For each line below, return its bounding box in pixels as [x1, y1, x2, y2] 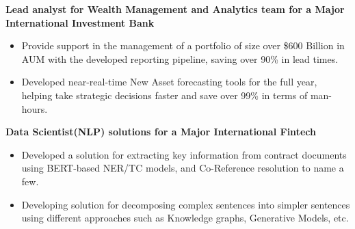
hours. [21, 101, 48, 116]
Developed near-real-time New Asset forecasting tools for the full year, [21, 75, 317, 89]
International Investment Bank [5, 15, 155, 29]
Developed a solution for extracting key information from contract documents [21, 147, 347, 161]
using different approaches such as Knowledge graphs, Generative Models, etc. [21, 211, 349, 225]
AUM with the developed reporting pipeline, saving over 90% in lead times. [21, 51, 339, 66]
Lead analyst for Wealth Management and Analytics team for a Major [5, 2, 345, 16]
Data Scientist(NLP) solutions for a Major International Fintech [5, 124, 316, 139]
